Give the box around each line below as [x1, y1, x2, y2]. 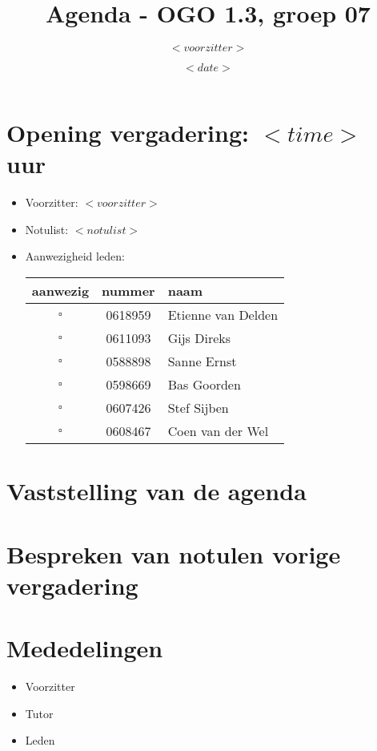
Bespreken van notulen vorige [6, 537, 341, 570]
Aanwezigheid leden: [25, 248, 125, 264]
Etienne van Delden [167, 305, 279, 325]
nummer [102, 281, 155, 301]
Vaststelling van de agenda [6, 474, 307, 507]
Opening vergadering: [6, 116, 249, 149]
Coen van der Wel [167, 422, 269, 441]
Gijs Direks [167, 329, 231, 348]
